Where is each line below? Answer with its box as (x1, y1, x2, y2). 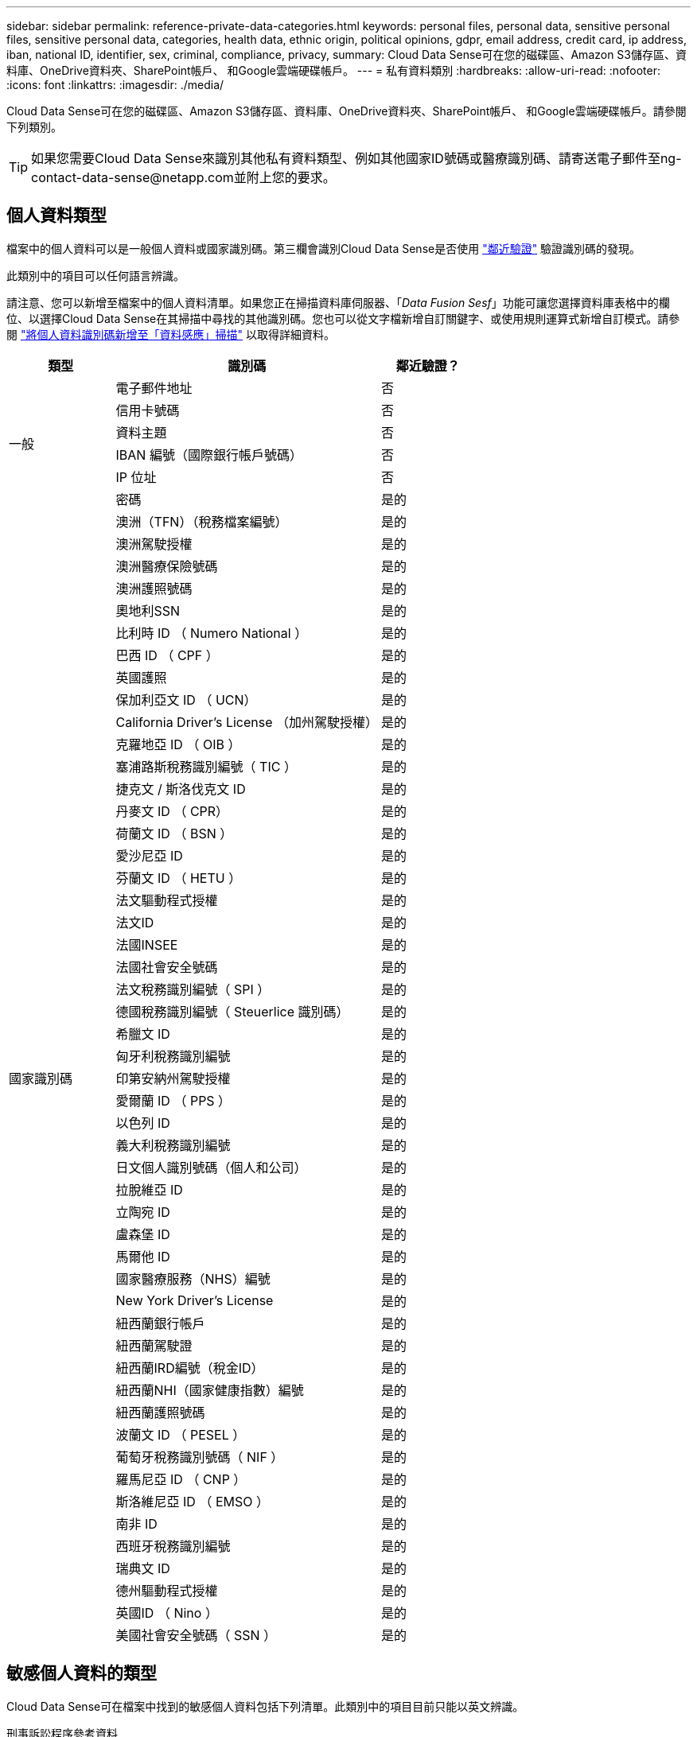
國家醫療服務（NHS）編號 (115, 1270, 271, 1287)
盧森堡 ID (115, 1226, 170, 1242)
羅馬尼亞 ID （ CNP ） (115, 1471, 247, 1487)
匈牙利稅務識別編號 (115, 1047, 231, 1064)
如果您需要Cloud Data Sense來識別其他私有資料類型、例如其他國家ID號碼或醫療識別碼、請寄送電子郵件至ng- (31, 150, 682, 166)
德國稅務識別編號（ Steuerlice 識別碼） (115, 1003, 349, 1020)
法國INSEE (115, 936, 178, 953)
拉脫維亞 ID (115, 1181, 183, 1198)
